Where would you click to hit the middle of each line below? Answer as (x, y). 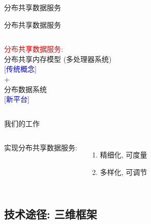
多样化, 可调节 (124, 172)
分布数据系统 (25, 89)
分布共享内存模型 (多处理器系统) (58, 59)
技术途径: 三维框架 (51, 214)
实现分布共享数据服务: (41, 148)
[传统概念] (20, 69)
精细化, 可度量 (124, 155)
